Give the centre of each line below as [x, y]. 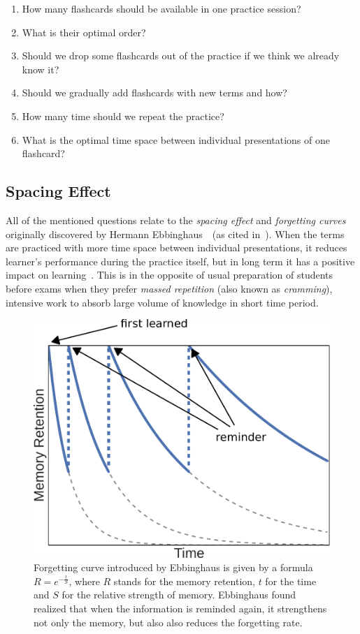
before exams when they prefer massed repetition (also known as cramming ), [169, 288]
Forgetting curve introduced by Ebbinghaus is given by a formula [173, 567]
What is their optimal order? [84, 32]
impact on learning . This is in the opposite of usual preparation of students [170, 275]
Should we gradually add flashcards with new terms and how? [154, 93]
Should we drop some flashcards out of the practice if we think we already [181, 56]
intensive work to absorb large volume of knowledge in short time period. [162, 302]
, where [84, 581]
